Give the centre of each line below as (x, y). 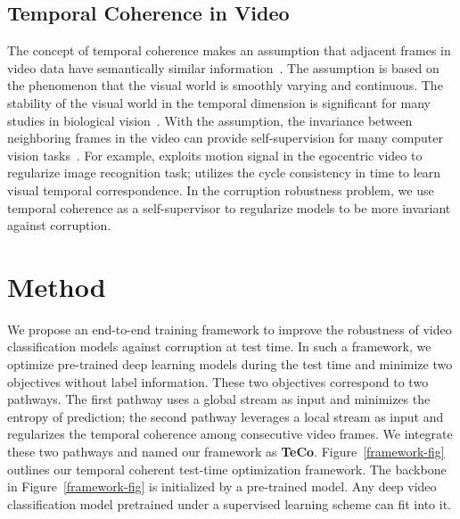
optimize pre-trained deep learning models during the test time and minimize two (230, 364)
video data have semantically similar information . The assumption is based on (223, 67)
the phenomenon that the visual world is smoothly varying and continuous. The (225, 85)
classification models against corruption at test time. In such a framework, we (219, 346)
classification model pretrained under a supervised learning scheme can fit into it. (229, 503)
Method (57, 286)
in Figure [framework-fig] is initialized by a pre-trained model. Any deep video (222, 486)
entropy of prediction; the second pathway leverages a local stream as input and (226, 416)
